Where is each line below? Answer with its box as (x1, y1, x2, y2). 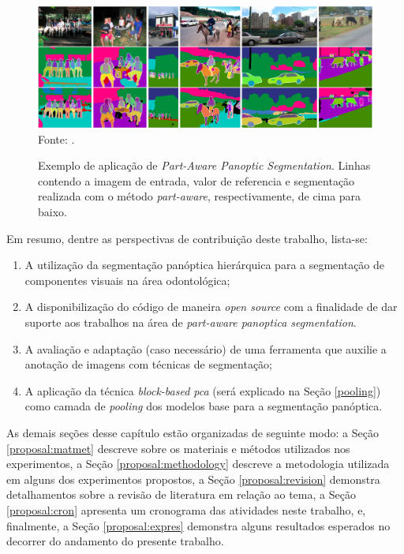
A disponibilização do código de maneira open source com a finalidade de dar (24, 298, 398, 315)
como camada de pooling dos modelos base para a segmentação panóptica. (24, 398, 383, 414)
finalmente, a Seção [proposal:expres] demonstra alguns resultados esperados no (6, 517, 391, 533)
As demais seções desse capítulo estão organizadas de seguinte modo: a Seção (6, 424, 379, 440)
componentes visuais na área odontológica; (24, 271, 230, 288)
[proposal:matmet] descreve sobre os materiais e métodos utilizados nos (6, 440, 350, 456)
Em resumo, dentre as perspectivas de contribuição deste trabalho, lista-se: (6, 230, 368, 246)
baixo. (38, 204, 67, 219)
